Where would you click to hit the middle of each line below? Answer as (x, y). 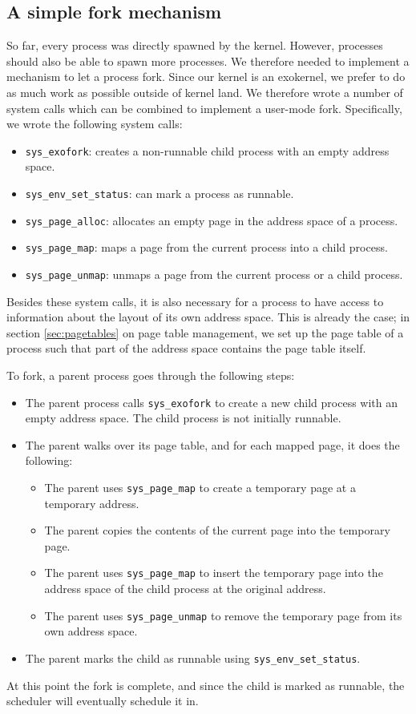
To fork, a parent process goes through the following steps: (151, 375)
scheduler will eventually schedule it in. (103, 701)
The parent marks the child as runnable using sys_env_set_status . (193, 658)
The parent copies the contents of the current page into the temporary (217, 530)
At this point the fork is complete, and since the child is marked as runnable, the (206, 685)
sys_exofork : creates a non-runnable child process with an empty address (207, 150)
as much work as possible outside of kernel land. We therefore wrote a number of (205, 92)
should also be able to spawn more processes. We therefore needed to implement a (208, 61)
